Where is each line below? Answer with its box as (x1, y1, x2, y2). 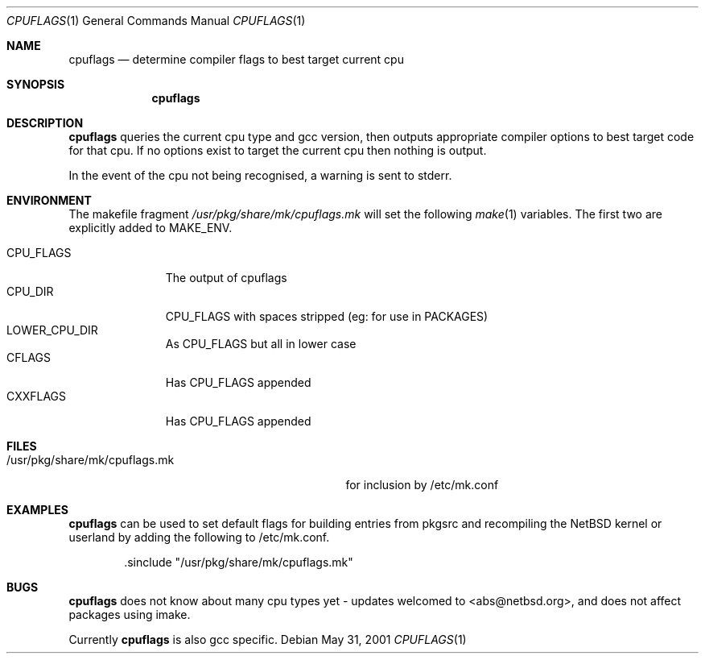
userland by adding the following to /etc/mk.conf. (68, 530, 330, 544)
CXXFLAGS (6, 389, 67, 403)
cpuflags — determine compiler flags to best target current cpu (68, 52, 404, 66)
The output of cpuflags (165, 271, 287, 284)
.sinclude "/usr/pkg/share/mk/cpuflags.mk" (124, 555, 353, 569)
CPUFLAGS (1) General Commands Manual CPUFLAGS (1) (6, 14, 306, 27)
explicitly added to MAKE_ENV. (68, 221, 233, 235)
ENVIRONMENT (6, 193, 92, 207)
